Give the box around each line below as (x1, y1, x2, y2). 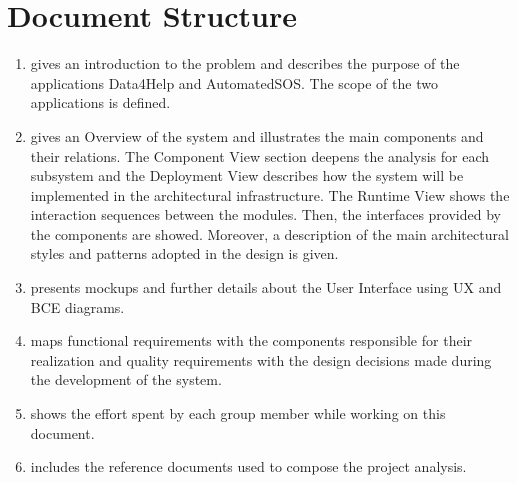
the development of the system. (30, 369, 222, 390)
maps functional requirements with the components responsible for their (30, 330, 473, 351)
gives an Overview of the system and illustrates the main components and (30, 125, 484, 146)
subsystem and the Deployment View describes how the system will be (30, 165, 464, 186)
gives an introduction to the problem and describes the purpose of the (30, 53, 460, 74)
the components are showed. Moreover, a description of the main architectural (30, 223, 509, 244)
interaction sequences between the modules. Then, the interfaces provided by (30, 204, 501, 225)
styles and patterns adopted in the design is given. (30, 243, 339, 264)
